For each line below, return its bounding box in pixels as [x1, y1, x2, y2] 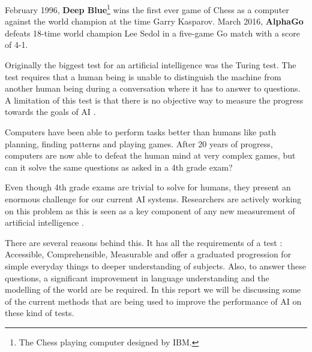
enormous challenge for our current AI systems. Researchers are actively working [5, 192, 302, 205]
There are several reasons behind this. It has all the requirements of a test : [5, 236, 283, 248]
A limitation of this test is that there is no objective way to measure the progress [5, 93, 304, 106]
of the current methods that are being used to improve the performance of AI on [5, 295, 302, 307]
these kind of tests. [5, 307, 74, 319]
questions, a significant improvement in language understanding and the [5, 271, 269, 284]
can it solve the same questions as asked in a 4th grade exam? [5, 160, 233, 173]
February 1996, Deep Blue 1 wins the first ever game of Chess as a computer [5, 2, 289, 16]
